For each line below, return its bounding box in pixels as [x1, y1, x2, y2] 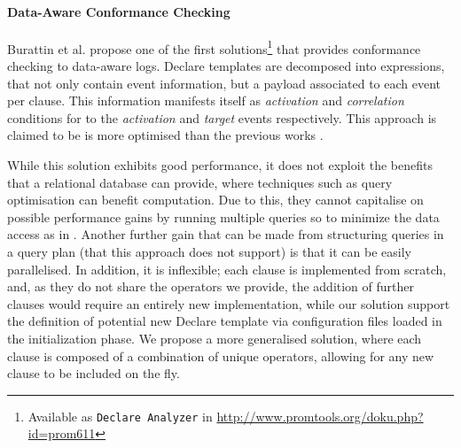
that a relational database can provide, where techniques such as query [7, 173, 393, 191]
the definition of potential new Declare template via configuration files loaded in [7, 312, 442, 330]
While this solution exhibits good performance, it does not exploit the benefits [7, 156, 434, 174]
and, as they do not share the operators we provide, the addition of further [7, 277, 415, 296]
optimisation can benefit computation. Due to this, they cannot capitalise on [7, 190, 424, 209]
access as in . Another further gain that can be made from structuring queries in [7, 225, 444, 243]
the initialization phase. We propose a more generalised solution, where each [7, 328, 422, 347]
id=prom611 [27, 424, 96, 443]
